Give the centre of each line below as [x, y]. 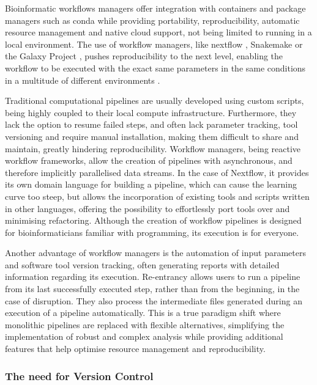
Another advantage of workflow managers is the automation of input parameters [155, 253]
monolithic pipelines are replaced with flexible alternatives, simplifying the [145, 324]
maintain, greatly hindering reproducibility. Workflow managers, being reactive [153, 148]
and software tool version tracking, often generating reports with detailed [142, 264]
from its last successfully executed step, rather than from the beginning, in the [152, 289]
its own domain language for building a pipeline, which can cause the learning [151, 184]
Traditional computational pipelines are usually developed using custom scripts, [155, 101]
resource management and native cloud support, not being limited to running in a [158, 32]
